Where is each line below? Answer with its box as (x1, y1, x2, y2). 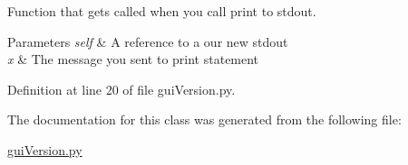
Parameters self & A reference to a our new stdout (7, 32, 288, 50)
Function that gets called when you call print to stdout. (7, 2, 316, 20)
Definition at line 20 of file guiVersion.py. (7, 79, 236, 98)
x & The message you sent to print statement (7, 50, 259, 69)
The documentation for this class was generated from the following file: (7, 110, 402, 129)
